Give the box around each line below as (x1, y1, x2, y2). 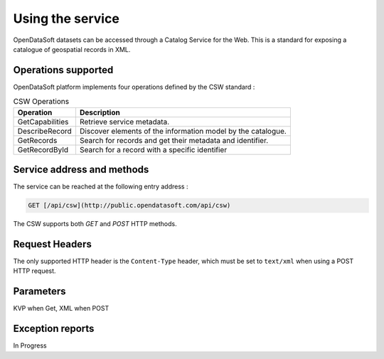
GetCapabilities (17, 117, 69, 127)
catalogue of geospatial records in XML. (13, 45, 131, 53)
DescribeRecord (17, 126, 73, 136)
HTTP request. (13, 267, 56, 275)
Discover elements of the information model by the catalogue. (79, 126, 287, 136)
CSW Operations (13, 97, 70, 107)
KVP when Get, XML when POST (13, 304, 110, 313)
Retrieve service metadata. (79, 117, 170, 127)
